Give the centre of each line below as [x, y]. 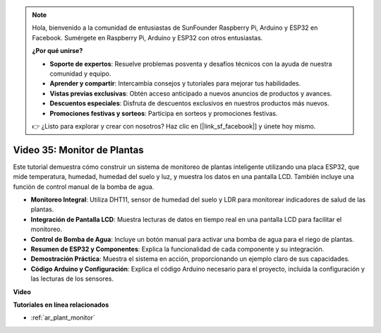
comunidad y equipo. [80, 74]
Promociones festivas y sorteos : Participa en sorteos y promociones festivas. [164, 113]
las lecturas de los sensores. [72, 279]
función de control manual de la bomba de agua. [84, 187]
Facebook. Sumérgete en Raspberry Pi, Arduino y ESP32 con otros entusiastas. [147, 37]
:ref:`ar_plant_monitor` [63, 317]
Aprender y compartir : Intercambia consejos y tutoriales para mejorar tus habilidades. [175, 83]
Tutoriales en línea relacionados [61, 305]
